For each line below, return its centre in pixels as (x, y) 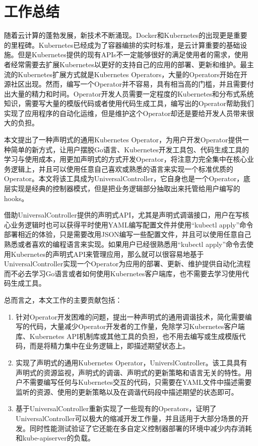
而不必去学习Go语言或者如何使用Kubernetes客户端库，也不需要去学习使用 (123, 273)
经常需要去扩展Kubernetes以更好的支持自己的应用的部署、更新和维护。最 (129, 64)
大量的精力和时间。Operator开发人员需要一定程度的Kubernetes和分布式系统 (132, 93)
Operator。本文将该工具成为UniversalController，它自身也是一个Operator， (124, 178)
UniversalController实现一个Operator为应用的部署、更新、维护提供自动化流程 (127, 264)
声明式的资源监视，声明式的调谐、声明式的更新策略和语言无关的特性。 (130, 372)
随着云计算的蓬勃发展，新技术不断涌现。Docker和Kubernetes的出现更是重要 (126, 35)
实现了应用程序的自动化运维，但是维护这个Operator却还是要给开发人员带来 (126, 113)
